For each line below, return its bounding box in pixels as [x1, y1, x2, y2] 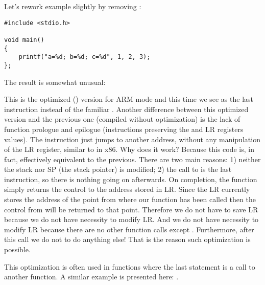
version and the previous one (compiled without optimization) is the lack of [4, 114, 240, 124]
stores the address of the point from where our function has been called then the [4, 194, 256, 205]
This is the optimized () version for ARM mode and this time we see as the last [4, 94, 254, 104]
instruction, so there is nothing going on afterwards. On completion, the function [4, 173, 257, 184]
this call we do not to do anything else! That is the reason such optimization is [4, 234, 251, 245]
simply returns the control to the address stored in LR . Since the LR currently [4, 184, 250, 194]
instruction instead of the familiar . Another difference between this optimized [4, 103, 249, 114]
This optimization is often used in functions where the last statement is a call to [4, 261, 255, 272]
